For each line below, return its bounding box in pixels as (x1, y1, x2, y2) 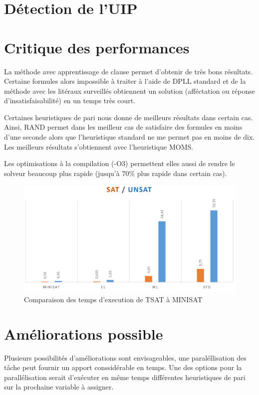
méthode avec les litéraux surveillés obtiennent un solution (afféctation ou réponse (4, 85, 255, 96)
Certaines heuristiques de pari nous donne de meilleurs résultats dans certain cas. (4, 112, 253, 122)
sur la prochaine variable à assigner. (4, 382, 114, 392)
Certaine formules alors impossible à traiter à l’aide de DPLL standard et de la (4, 76, 246, 86)
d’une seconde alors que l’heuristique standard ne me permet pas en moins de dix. (4, 132, 255, 142)
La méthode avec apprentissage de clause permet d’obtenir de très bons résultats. (4, 66, 253, 76)
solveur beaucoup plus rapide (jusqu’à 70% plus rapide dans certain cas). (4, 168, 227, 178)
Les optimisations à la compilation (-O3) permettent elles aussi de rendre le (4, 158, 235, 169)
